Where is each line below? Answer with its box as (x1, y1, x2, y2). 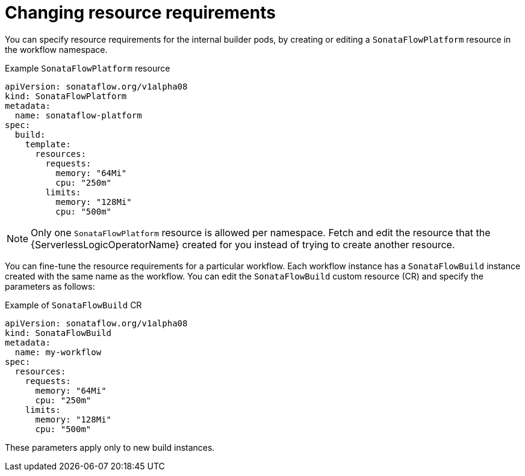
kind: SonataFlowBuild (5, 328, 112, 338)
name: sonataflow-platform (14, 110, 142, 120)
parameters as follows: (5, 281, 95, 291)
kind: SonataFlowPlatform (5, 91, 127, 101)
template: (25, 139, 71, 149)
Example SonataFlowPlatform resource (5, 63, 170, 73)
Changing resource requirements (5, 2, 276, 23)
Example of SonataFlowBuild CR (5, 299, 142, 310)
